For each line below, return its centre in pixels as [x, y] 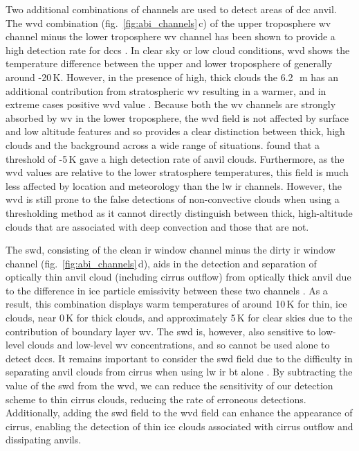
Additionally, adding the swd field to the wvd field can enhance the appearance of [179, 413]
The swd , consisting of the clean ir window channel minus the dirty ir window [171, 250]
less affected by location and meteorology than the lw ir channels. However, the [174, 185]
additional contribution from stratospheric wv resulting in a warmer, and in [166, 90]
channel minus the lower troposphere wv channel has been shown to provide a [171, 36]
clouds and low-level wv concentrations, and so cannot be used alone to [178, 345]
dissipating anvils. [44, 440]
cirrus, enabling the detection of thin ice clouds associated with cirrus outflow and [179, 426]
